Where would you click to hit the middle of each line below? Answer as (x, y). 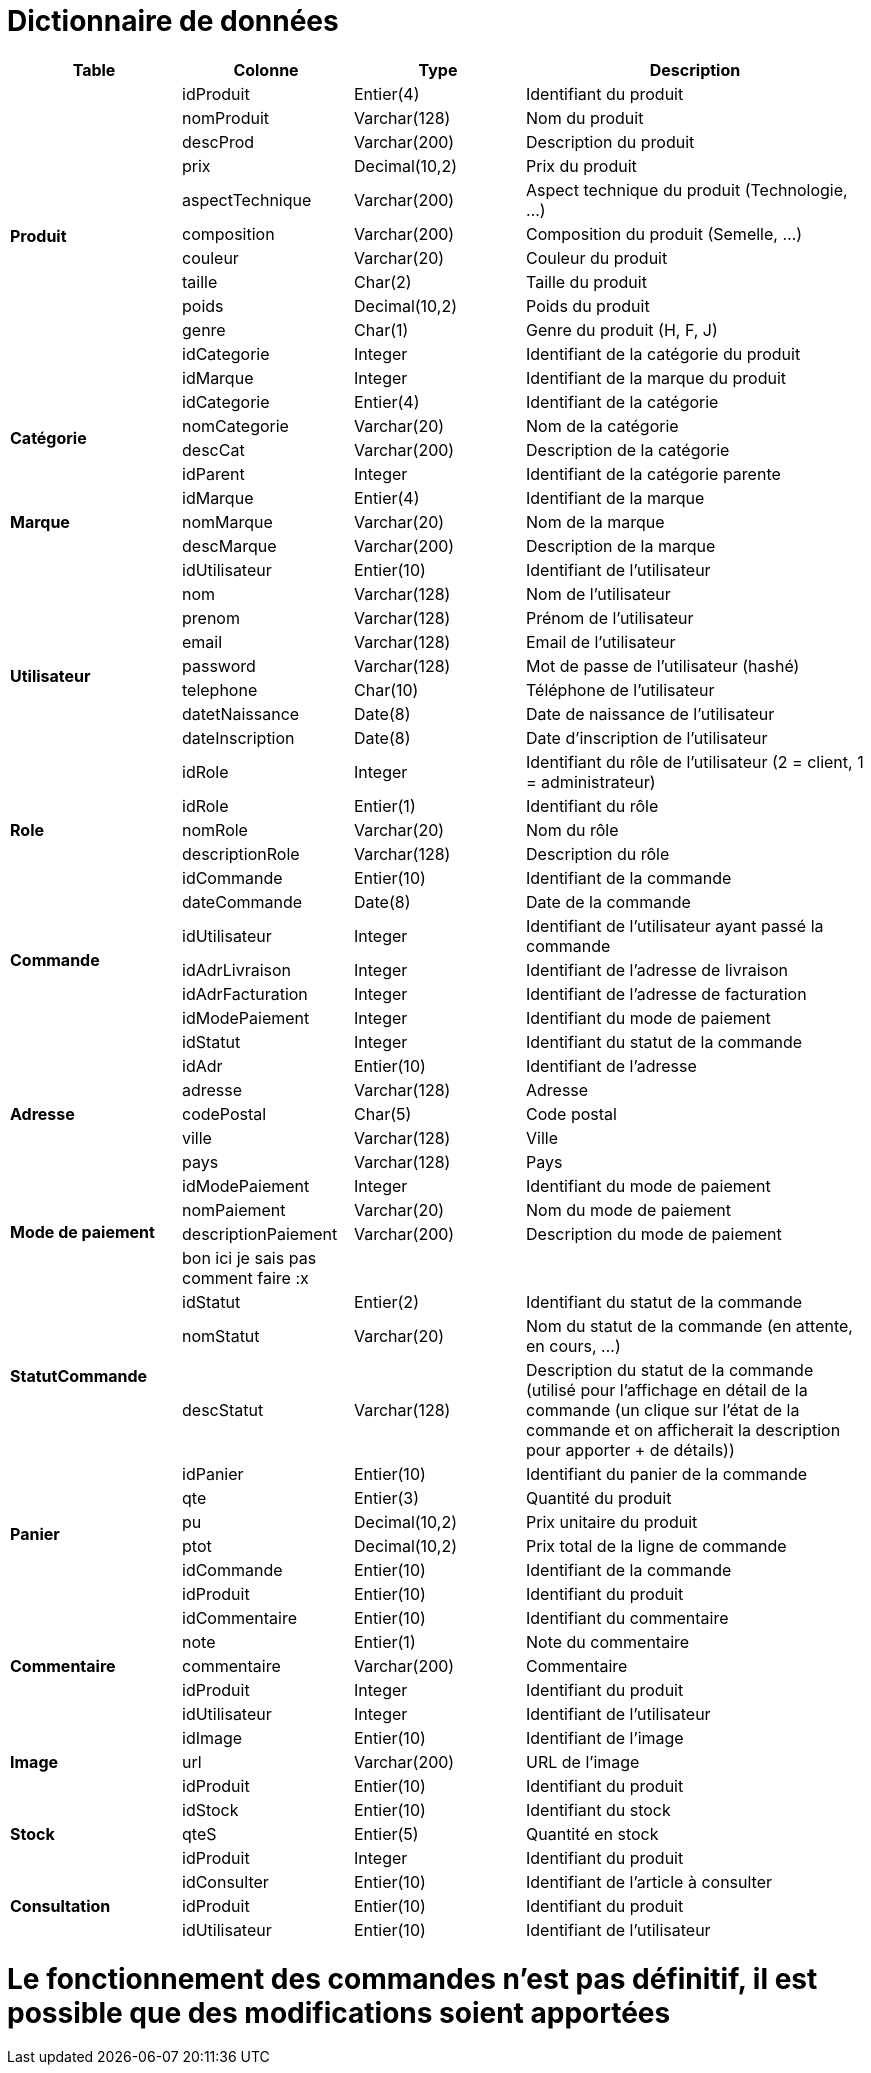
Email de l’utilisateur (601, 641)
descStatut (223, 1409)
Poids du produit (588, 305)
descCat (213, 449)
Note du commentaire (608, 1641)
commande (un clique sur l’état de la (663, 1409)
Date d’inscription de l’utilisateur (647, 737)
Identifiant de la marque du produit (656, 377)
